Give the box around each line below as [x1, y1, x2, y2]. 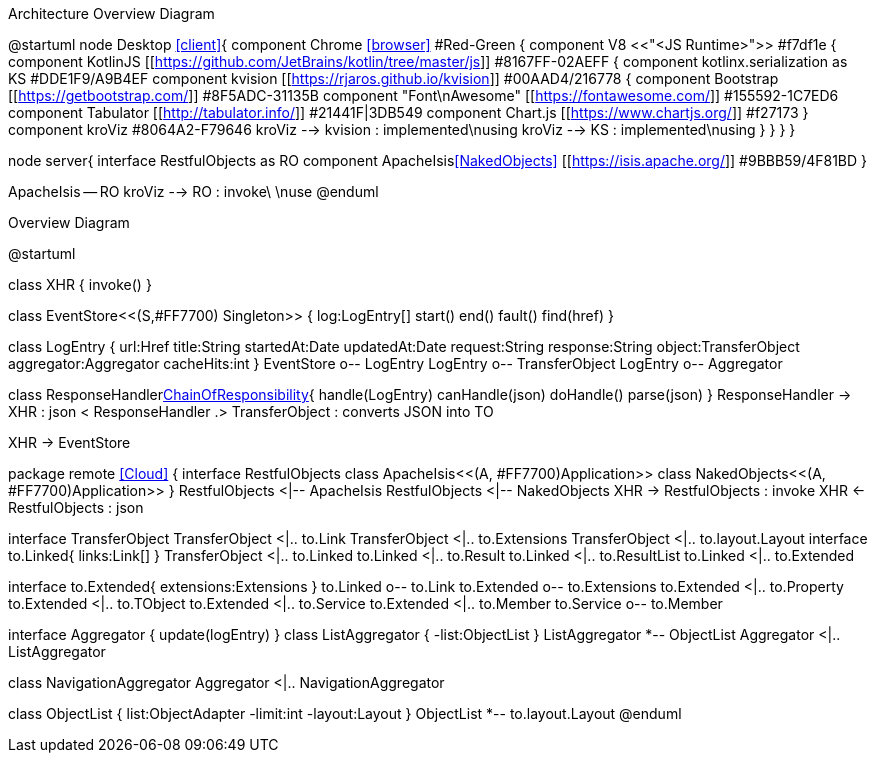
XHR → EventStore [8, 434, 131, 451]
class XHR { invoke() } [8, 276, 152, 293]
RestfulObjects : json [8, 499, 144, 516]
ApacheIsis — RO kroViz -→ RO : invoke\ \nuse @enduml [8, 183, 379, 200]
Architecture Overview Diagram [8, 5, 215, 22]
